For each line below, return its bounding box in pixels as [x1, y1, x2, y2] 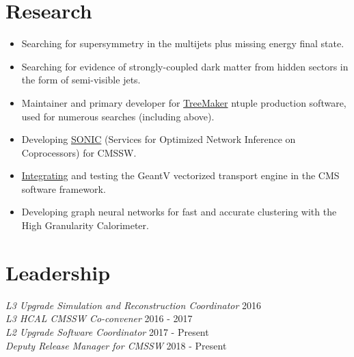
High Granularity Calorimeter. [21, 218, 149, 233]
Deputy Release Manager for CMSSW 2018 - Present [5, 338, 227, 352]
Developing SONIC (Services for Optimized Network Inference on [21, 132, 296, 146]
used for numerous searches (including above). [21, 109, 215, 123]
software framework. [21, 181, 106, 196]
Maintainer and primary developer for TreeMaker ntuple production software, [21, 95, 346, 109]
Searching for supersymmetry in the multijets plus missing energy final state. [21, 36, 344, 51]
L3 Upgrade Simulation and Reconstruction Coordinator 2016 [5, 297, 262, 312]
